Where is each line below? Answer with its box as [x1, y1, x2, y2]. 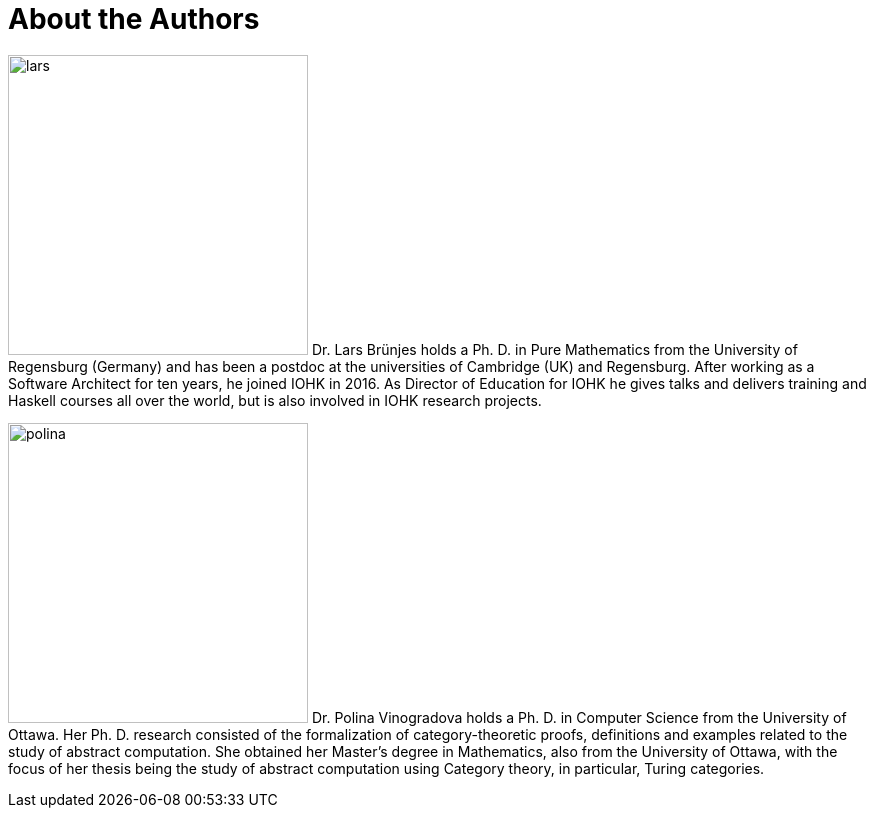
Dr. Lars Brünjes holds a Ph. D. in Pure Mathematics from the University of [311, 340, 798, 358]
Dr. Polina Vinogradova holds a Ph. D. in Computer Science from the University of [311, 708, 847, 726]
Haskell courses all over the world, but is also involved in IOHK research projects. [8, 391, 542, 409]
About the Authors [8, 2, 260, 36]
